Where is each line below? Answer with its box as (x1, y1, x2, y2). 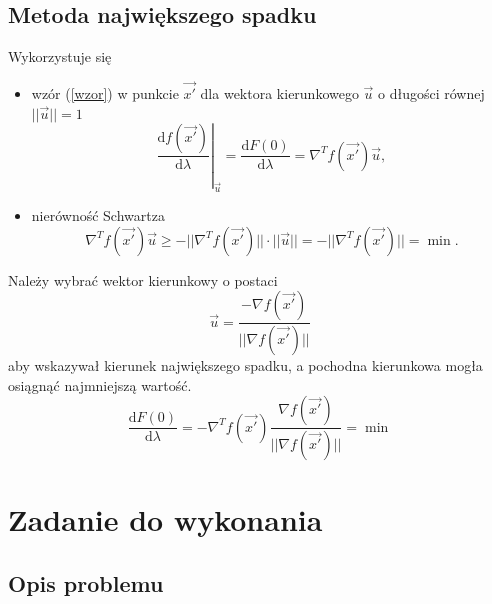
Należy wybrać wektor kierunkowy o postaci (8, 269, 278, 290)
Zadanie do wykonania (8, 499, 323, 540)
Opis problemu (8, 567, 164, 598)
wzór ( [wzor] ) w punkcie (31, 83, 179, 104)
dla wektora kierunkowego (200, 83, 359, 104)
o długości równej (378, 83, 485, 104)
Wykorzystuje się (8, 46, 112, 67)
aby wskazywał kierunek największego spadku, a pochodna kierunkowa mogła (8, 355, 483, 376)
